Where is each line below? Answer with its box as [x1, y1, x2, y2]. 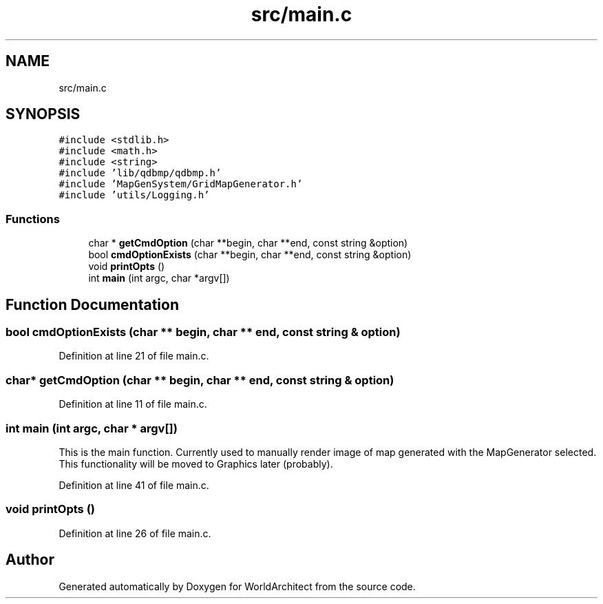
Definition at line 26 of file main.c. [59, 527, 211, 539]
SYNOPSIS [6, 105, 81, 123]
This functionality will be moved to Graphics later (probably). [59, 457, 333, 470]
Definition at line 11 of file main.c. [59, 398, 207, 410]
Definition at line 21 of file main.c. [59, 350, 209, 362]
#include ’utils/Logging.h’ [59, 189, 210, 201]
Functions [6, 211, 60, 226]
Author [6, 551, 54, 569]
